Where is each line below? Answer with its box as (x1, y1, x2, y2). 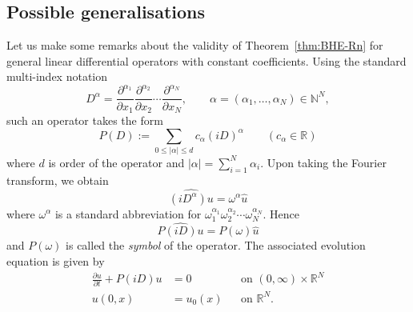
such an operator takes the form (6, 112, 163, 128)
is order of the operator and (48, 154, 185, 170)
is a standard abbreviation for (54, 205, 202, 222)
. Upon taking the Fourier (260, 154, 387, 170)
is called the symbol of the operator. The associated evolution (66, 237, 366, 254)
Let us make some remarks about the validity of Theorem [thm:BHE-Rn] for (6, 37, 383, 54)
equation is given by (6, 252, 105, 269)
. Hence (263, 205, 299, 222)
